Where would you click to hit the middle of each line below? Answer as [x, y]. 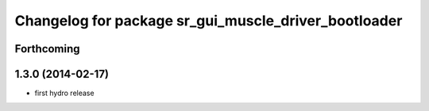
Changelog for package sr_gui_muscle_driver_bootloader [209, 21]
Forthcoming [47, 49]
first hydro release [64, 93]
